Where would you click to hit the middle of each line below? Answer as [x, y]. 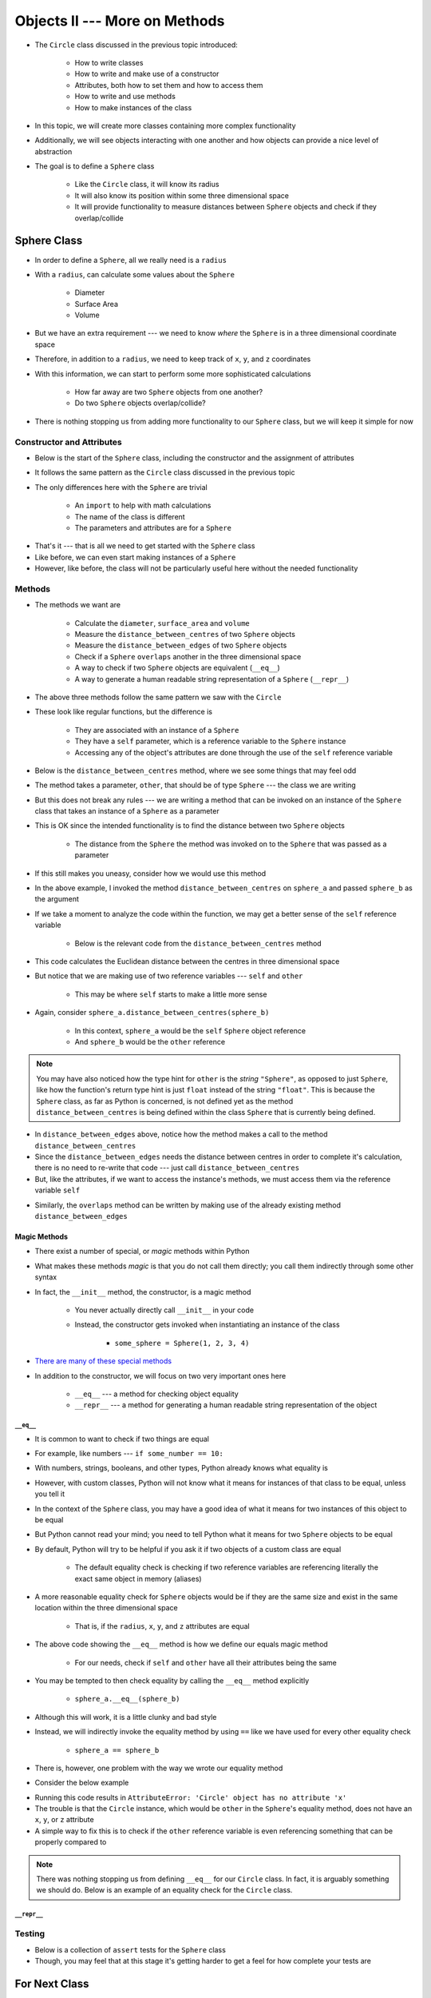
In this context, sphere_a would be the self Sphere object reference [190, 1030]
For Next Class [52, 1983]
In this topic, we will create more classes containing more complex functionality [165, 125]
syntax [46, 1277]
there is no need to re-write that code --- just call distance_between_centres [167, 1168]
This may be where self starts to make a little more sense [171, 994]
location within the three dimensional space [107, 1608]
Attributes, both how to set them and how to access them [169, 85]
